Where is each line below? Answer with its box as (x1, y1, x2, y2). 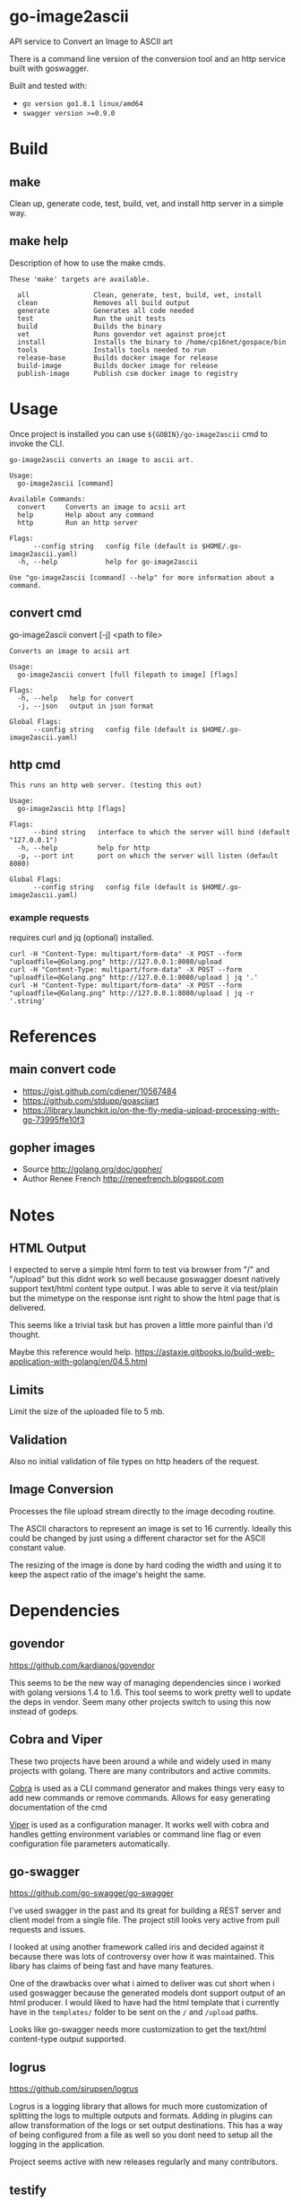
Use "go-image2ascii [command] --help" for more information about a (9, 572, 275, 582)
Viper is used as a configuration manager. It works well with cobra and (9, 1819, 270, 1829)
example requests (9, 912, 90, 924)
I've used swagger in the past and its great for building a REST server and (9, 1905, 281, 1916)
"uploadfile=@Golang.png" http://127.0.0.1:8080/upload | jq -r (9, 989, 254, 998)
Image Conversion (9, 1482, 114, 1497)
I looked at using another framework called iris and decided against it (9, 1942, 264, 1952)
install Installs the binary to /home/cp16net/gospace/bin (17, 337, 287, 346)
